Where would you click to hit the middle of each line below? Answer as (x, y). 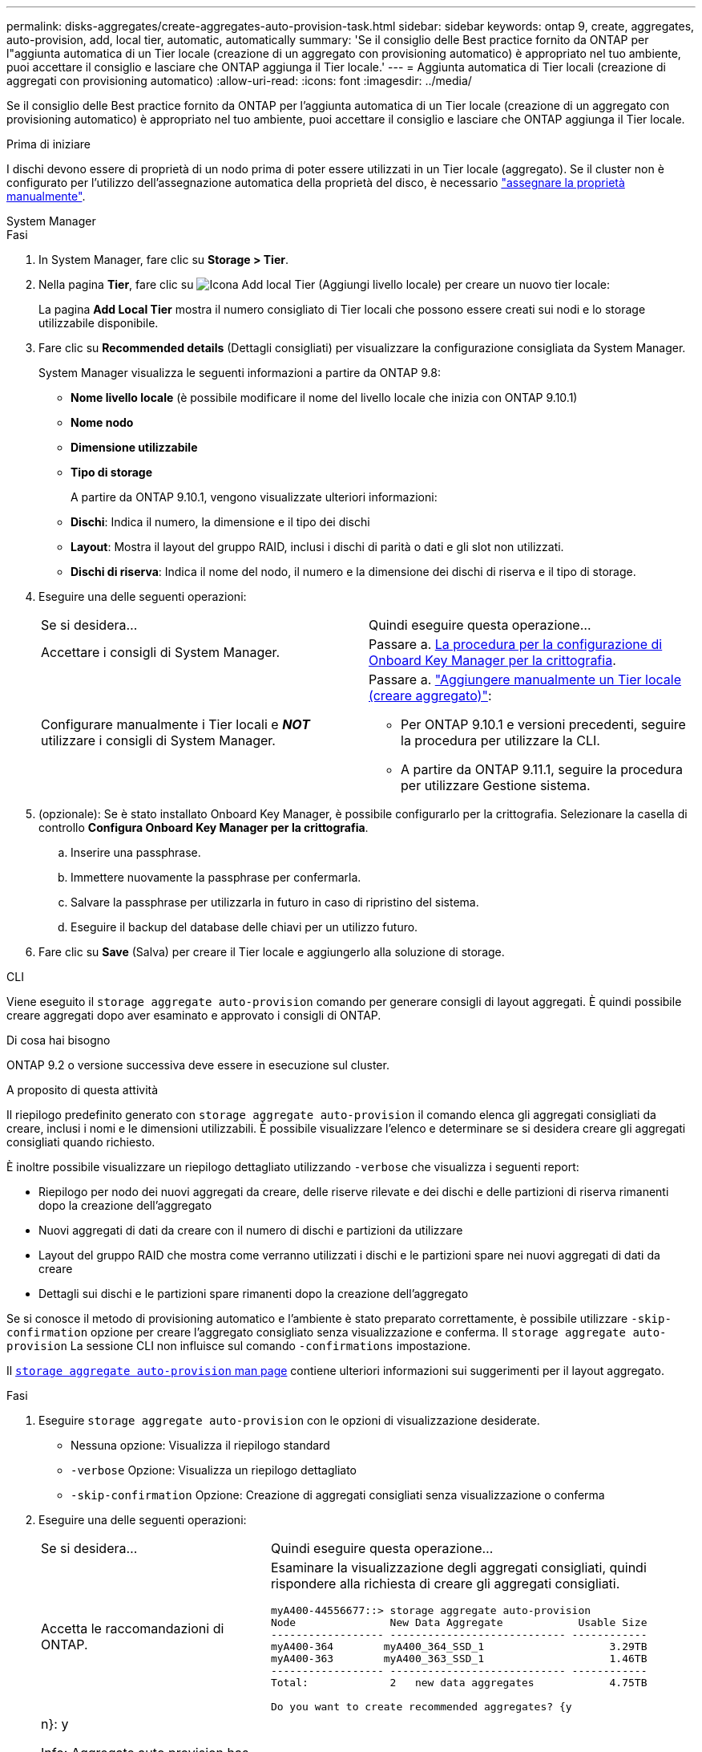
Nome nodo (102, 422)
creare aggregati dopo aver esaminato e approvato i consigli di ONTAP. (194, 1015)
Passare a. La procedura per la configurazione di (516, 644)
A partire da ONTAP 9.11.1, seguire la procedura (542, 769)
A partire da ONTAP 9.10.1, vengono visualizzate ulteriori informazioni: (254, 497)
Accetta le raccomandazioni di (133, 1628)
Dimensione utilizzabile (134, 447)
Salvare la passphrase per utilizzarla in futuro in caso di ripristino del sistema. (275, 902)
